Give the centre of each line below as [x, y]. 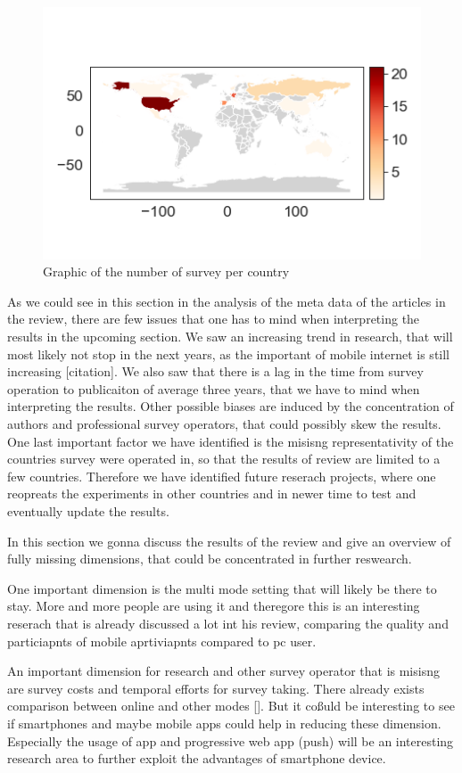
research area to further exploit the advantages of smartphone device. [197, 758]
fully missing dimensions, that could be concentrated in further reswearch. [210, 559]
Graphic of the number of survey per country [166, 271]
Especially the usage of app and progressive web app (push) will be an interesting [231, 740]
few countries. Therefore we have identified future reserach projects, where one [222, 476]
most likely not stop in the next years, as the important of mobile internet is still [229, 354]
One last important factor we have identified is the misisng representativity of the [231, 441]
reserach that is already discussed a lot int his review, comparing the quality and [228, 623]
